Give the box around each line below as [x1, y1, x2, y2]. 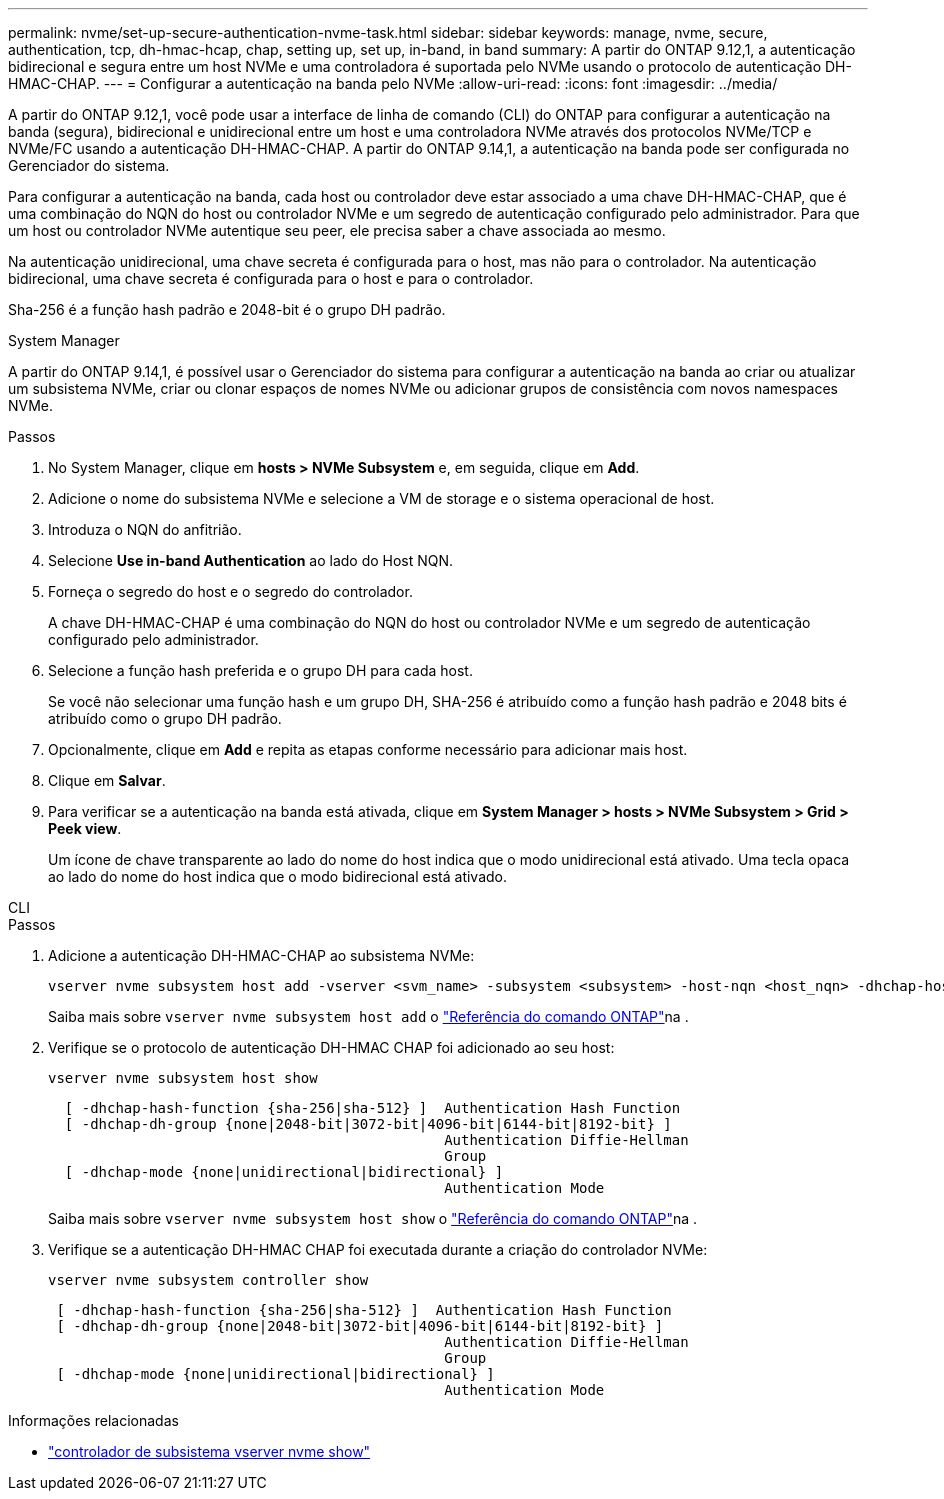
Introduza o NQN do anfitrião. [48, 521, 242, 538]
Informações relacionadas [8, 1412, 179, 1429]
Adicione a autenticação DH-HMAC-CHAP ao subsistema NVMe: [48, 947, 475, 964]
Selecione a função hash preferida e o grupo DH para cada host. [48, 662, 473, 679]
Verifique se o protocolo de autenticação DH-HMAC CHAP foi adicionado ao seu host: [48, 1039, 615, 1056]
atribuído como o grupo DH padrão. [48, 710, 282, 727]
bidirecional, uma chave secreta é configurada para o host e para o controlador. [8, 270, 534, 287]
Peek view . [48, 820, 122, 837]
